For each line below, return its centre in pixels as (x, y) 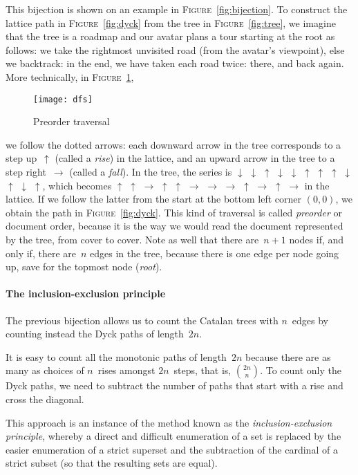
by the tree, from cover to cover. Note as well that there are (132, 239)
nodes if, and (317, 239)
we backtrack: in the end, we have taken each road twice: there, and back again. (175, 63)
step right (26, 171)
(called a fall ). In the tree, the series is (151, 171)
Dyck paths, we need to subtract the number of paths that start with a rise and (175, 385)
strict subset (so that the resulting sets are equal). (112, 463)
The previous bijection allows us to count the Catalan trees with (142, 320)
